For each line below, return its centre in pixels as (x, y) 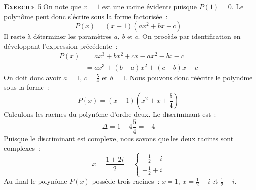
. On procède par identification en (189, 36)
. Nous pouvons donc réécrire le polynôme (189, 77)
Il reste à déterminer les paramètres (58, 36)
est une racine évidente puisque (149, 6)
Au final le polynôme (36, 181)
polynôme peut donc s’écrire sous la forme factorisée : (86, 16)
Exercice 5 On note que (43, 6)
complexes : (22, 148)
